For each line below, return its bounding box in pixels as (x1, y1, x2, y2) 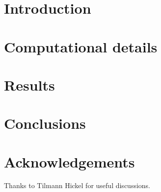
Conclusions (4, 113, 86, 133)
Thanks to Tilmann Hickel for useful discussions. (4, 180, 151, 190)
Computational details (4, 36, 158, 56)
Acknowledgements (4, 151, 135, 171)
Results (4, 74, 55, 95)
